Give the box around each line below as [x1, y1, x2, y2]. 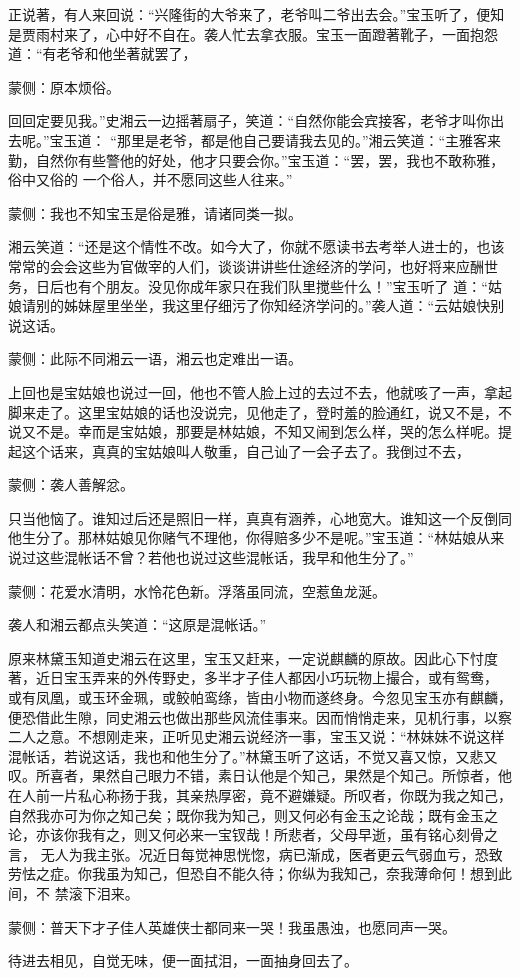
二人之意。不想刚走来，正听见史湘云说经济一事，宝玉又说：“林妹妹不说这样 [8, 726, 505, 747]
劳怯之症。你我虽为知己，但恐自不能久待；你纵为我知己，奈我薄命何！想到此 [8, 863, 512, 884]
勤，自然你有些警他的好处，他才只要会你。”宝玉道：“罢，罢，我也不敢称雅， [8, 149, 505, 170]
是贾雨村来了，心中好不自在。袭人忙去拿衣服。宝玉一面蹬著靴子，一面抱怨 [8, 23, 498, 44]
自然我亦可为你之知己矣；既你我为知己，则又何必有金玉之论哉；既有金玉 [8, 804, 484, 825]
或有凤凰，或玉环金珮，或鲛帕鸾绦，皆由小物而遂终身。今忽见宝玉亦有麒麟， [8, 687, 512, 708]
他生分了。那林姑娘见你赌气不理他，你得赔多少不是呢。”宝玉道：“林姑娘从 [8, 527, 491, 548]
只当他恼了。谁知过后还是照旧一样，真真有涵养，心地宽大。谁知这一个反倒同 [8, 507, 512, 528]
